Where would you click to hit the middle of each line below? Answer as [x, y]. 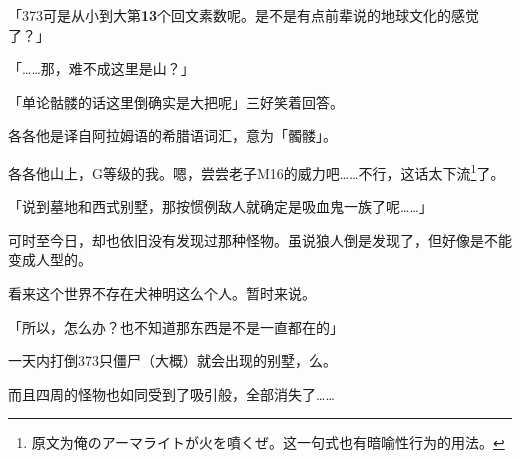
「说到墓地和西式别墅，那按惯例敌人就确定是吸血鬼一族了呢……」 [220, 206]
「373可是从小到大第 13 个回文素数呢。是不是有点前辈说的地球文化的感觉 [244, 15]
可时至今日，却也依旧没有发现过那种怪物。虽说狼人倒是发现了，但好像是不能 [260, 239]
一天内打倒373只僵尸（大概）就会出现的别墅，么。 [172, 360]
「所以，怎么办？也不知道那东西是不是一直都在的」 [176, 326]
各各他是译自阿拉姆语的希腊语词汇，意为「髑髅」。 [172, 135]
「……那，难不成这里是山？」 [101, 68]
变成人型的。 [50, 259]
